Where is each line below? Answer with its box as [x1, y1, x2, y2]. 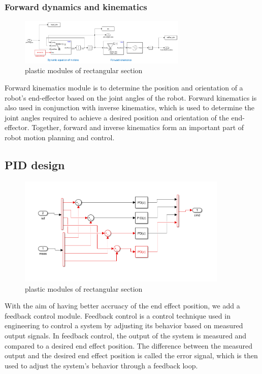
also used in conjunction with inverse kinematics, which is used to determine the [5, 102, 255, 113]
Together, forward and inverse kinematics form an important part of [31, 122, 244, 133]
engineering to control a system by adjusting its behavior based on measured [5, 320, 243, 331]
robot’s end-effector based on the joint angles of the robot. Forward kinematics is [5, 92, 257, 103]
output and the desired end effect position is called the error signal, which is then [5, 350, 258, 361]
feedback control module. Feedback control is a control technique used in [5, 310, 231, 321]
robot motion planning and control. [5, 132, 115, 142]
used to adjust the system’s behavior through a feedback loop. [5, 360, 198, 370]
